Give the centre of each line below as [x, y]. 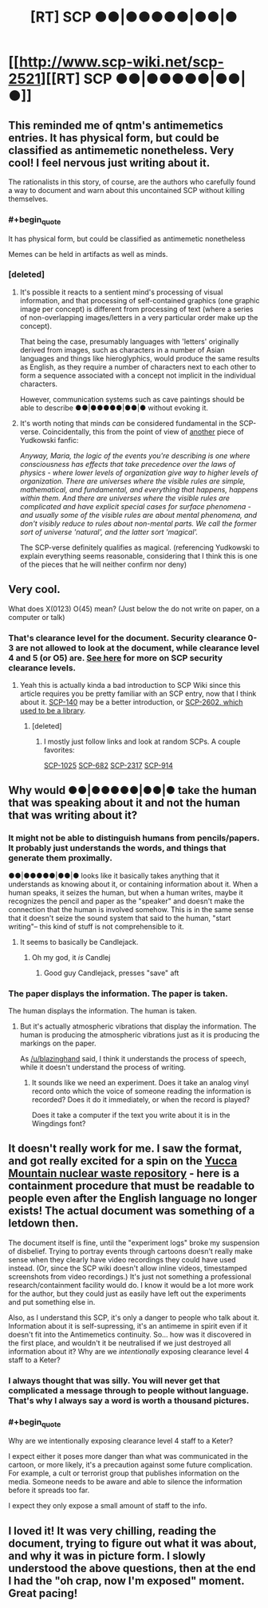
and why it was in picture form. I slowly [107, 1556]
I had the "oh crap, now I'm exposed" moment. [126, 1580]
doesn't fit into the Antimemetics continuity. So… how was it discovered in [130, 1334]
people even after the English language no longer [133, 1198]
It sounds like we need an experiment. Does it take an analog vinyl [140, 1082]
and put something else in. [52, 1302]
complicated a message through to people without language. [128, 1390]
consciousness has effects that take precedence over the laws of [128, 464]
